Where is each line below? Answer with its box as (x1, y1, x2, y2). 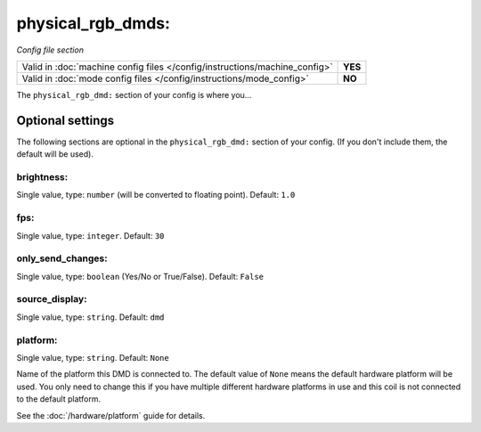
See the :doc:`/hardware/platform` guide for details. (16, 410, 206, 420)
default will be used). (16, 149, 94, 159)
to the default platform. (16, 394, 102, 404)
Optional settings (16, 112, 115, 128)
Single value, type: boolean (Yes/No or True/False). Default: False (16, 271, 265, 281)
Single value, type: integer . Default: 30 (16, 230, 165, 240)
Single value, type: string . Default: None (16, 352, 169, 363)
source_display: (16, 293, 87, 306)
